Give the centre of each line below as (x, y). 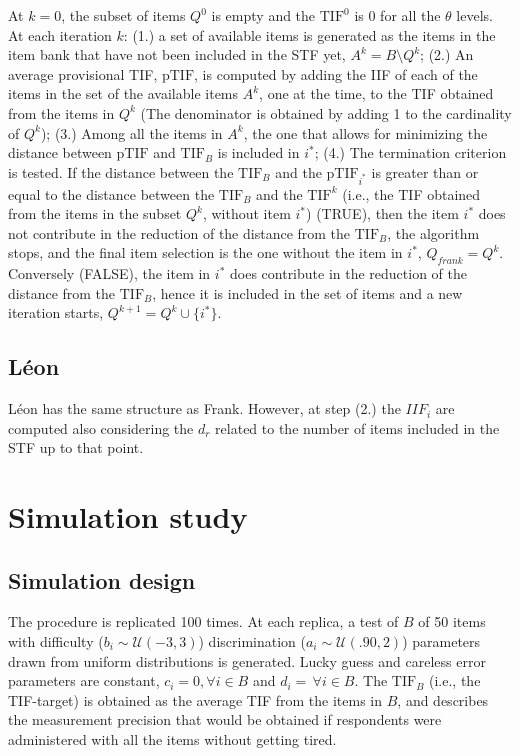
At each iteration (60, 34)
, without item (246, 213)
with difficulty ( (56, 641)
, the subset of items (123, 15)
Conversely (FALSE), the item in (109, 273)
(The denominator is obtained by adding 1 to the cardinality (326, 112)
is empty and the (263, 15)
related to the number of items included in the (357, 427)
